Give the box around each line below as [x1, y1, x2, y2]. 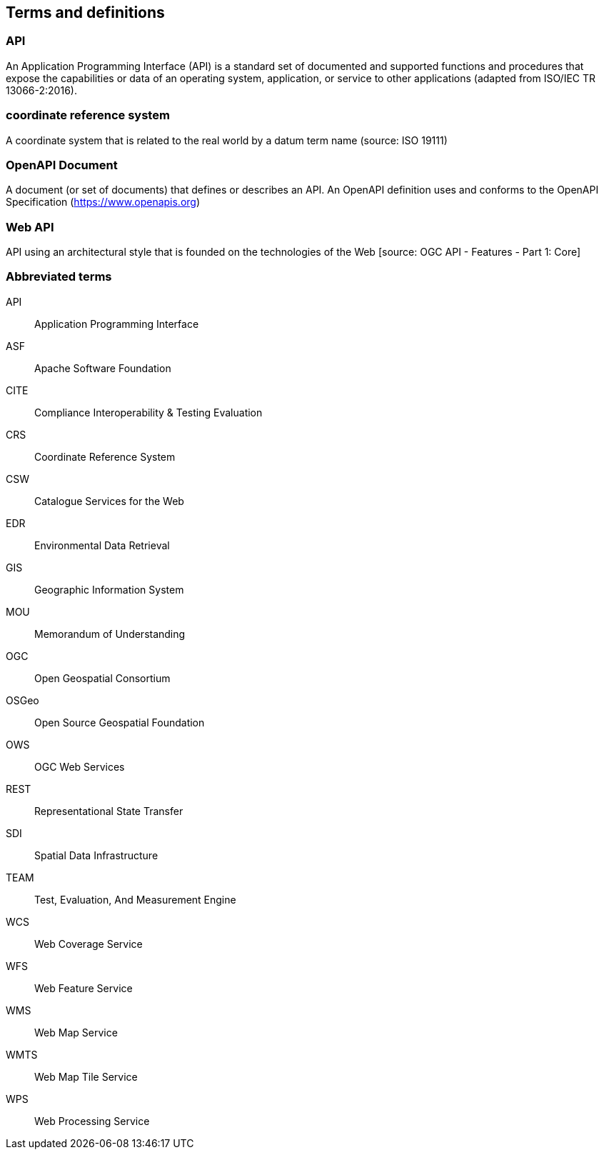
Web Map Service [34, 1026, 118, 1039]
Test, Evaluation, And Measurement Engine [34, 893, 236, 906]
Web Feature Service [34, 981, 133, 994]
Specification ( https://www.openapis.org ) [6, 196, 201, 209]
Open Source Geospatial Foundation [34, 716, 205, 729]
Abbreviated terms [6, 269, 112, 284]
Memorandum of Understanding [34, 627, 186, 640]
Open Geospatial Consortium [34, 671, 171, 684]
